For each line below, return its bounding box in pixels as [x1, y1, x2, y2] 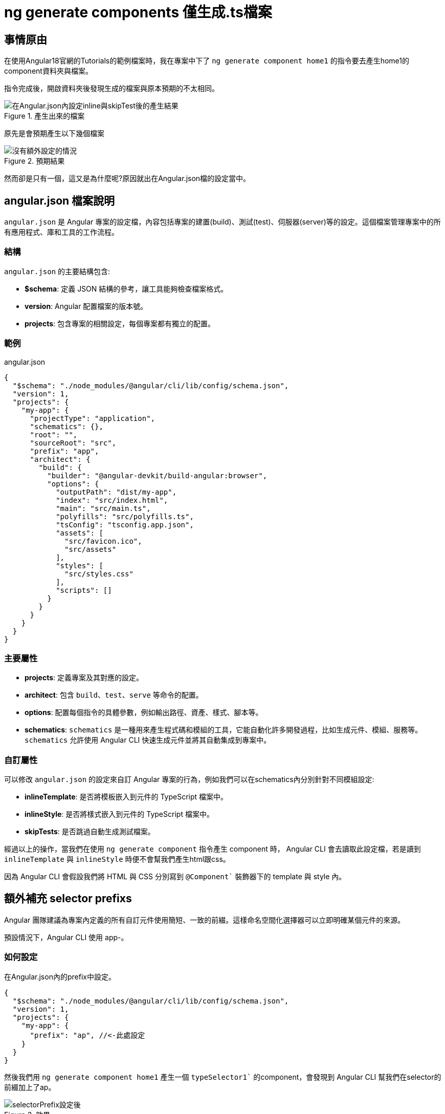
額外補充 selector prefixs [4, 892, 132, 905]
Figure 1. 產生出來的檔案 [4, 112, 85, 121]
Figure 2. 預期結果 [4, 157, 65, 166]
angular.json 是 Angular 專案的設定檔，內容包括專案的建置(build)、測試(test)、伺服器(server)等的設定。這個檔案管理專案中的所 [4, 217, 441, 227]
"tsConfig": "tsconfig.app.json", [56, 520, 194, 529]
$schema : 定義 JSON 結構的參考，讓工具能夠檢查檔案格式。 [25, 284, 228, 293]
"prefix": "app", [30, 447, 99, 455]
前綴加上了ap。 [4, 1082, 56, 1091]
